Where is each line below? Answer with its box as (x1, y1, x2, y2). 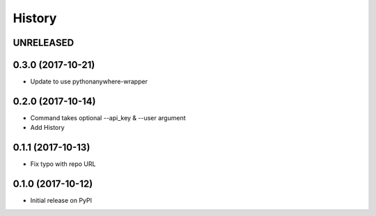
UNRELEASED (13, 37, 75, 49)
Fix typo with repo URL (30, 160, 96, 168)
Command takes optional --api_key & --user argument (30, 113, 186, 122)
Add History (30, 124, 65, 132)
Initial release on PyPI (30, 197, 93, 205)
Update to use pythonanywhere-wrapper (30, 77, 148, 86)
